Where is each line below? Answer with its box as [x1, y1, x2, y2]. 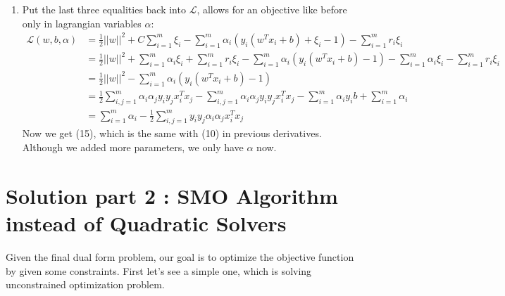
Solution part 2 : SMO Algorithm [6, 181, 338, 210]
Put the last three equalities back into [22, 2, 186, 16]
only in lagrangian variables [22, 15, 142, 30]
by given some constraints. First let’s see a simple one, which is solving [6, 263, 312, 278]
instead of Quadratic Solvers [6, 209, 287, 238]
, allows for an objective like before [197, 2, 347, 16]
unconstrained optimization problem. [6, 277, 165, 292]
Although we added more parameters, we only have [22, 140, 244, 155]
